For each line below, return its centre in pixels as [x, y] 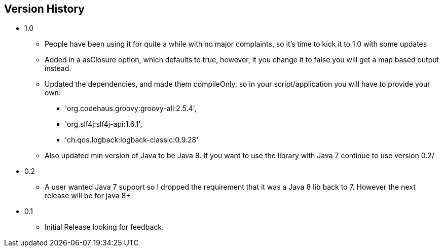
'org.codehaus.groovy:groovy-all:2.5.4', [131, 109]
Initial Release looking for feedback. [104, 227]
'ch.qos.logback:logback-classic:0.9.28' [132, 140]
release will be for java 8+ [88, 196]
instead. [58, 68]
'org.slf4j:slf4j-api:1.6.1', [104, 124]
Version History [44, 9]
